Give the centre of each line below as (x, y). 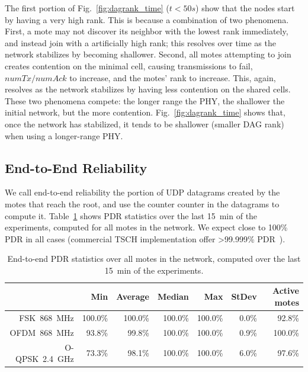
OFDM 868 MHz (42, 332)
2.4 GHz (58, 359)
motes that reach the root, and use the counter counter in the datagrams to (142, 203)
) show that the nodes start (245, 8)
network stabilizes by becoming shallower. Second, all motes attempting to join (148, 54)
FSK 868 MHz (46, 317)
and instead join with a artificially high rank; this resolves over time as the (140, 42)
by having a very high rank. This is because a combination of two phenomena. (147, 19)
